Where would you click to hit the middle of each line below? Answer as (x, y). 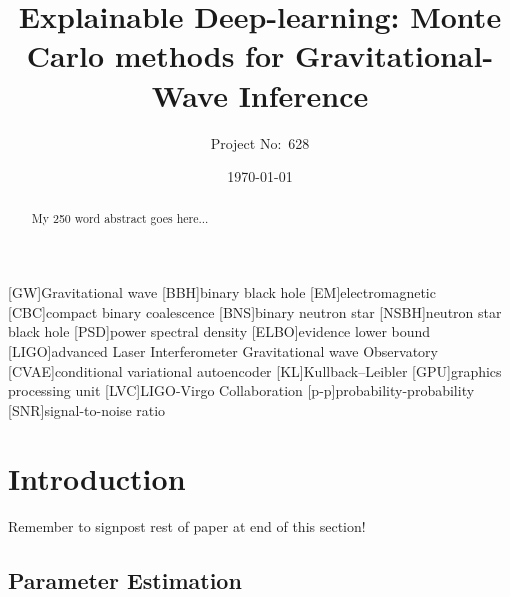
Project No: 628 (260, 142)
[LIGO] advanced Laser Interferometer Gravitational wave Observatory (223, 350)
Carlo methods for (155, 55)
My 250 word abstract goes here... (120, 218)
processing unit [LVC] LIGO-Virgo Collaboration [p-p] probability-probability (241, 390)
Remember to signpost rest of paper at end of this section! (187, 526)
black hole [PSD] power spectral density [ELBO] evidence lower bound (219, 331)
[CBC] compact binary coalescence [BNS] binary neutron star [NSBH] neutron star (255, 311)
